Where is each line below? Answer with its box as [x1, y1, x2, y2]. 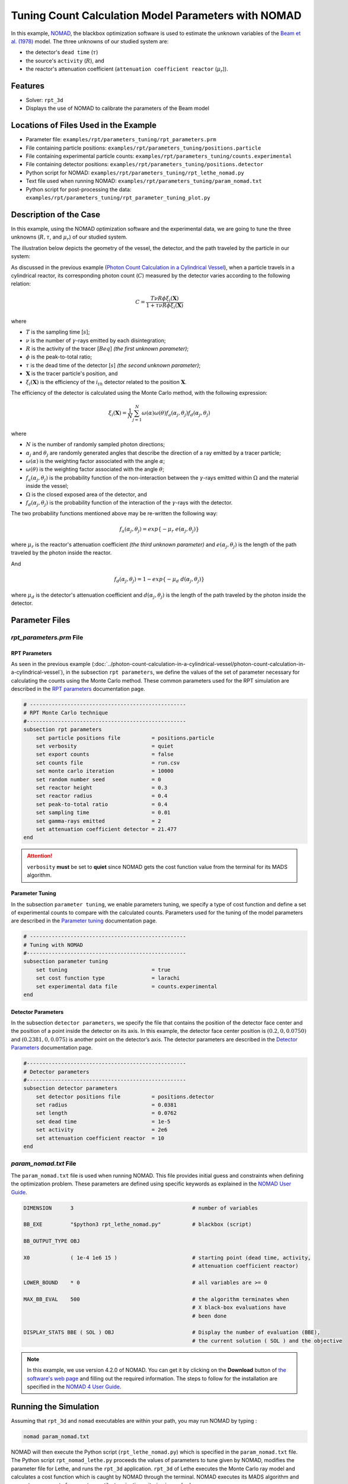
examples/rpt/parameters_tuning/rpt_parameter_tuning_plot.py [25, 195, 210, 201]
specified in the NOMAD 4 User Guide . [27, 1383, 122, 1390]
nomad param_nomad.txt [23, 1433, 90, 1439]
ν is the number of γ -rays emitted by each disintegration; [25, 337, 166, 344]
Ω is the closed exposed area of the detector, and [25, 490, 148, 498]
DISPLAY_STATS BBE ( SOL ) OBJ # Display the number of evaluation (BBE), [23, 1329, 321, 1336]
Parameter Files [11, 615, 71, 625]
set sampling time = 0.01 [36, 809, 171, 816]
